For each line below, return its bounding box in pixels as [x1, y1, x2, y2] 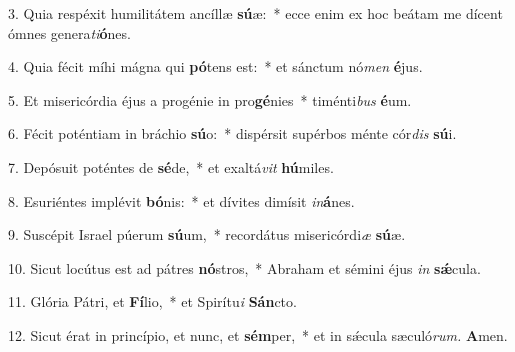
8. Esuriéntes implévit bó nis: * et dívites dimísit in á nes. [8, 190, 355, 211]
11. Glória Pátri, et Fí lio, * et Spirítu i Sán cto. [8, 291, 297, 312]
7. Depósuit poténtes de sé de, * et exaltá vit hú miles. [8, 156, 334, 177]
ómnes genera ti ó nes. [8, 22, 131, 43]
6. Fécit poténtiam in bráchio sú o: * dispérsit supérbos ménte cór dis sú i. [8, 123, 457, 144]
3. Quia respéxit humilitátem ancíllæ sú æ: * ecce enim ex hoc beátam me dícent [8, 3, 503, 23]
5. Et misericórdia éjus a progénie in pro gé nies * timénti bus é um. [8, 89, 412, 110]
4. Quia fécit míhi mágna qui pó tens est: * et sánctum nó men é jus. [8, 56, 423, 77]
